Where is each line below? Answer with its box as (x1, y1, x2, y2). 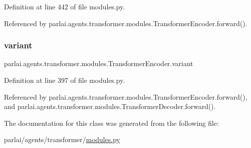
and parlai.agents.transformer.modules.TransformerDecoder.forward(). (4, 101, 216, 111)
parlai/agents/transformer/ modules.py (4, 134, 120, 145)
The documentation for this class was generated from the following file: (4, 117, 219, 128)
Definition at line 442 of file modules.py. (4, 1, 125, 11)
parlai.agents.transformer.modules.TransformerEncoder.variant (4, 58, 193, 69)
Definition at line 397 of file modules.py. (4, 75, 125, 85)
